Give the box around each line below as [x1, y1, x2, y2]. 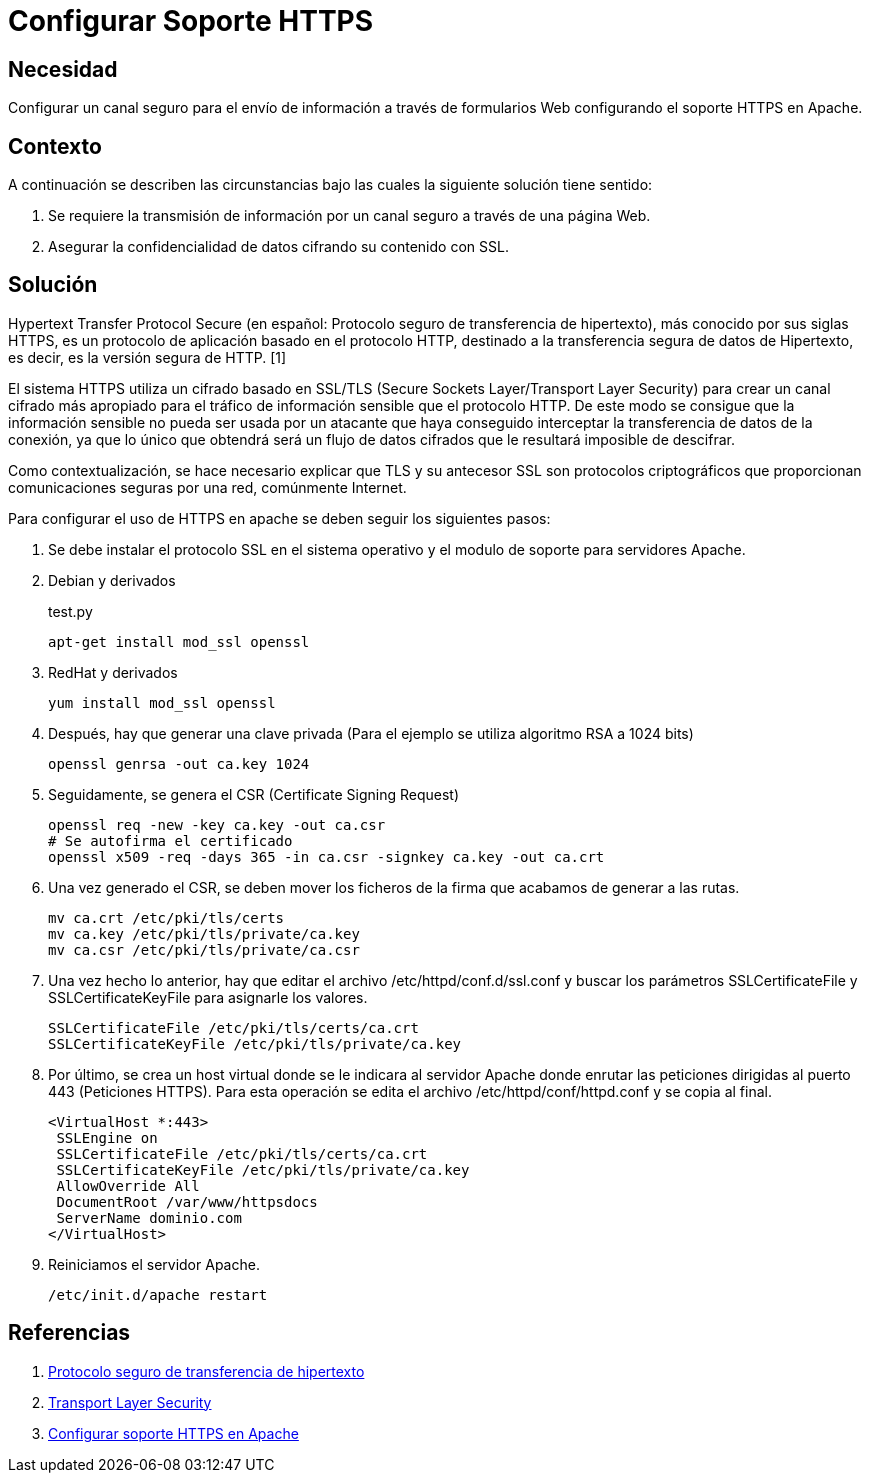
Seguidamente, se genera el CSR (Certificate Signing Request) [48, 785, 460, 803]
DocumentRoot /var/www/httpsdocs [56, 1193, 318, 1210]
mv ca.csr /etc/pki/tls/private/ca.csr [48, 941, 360, 958]
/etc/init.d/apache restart [48, 1286, 268, 1303]
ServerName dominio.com [56, 1209, 242, 1226]
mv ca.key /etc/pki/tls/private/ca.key [48, 925, 360, 942]
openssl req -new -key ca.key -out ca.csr [48, 816, 386, 833]
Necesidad [8, 56, 118, 82]
